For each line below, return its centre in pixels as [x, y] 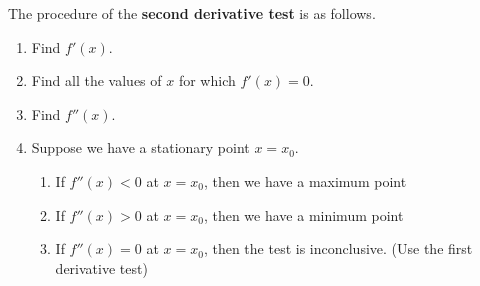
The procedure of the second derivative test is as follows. [192, 13]
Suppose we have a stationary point [140, 147]
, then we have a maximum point [305, 180]
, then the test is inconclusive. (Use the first [338, 248]
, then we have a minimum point [303, 214]
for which [207, 80]
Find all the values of [96, 80]
